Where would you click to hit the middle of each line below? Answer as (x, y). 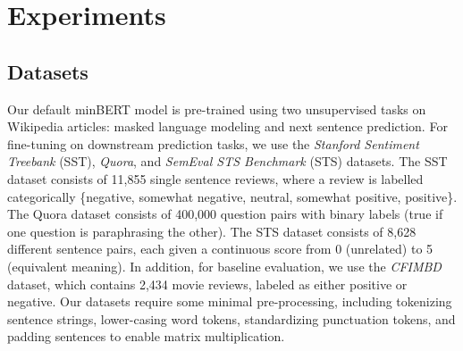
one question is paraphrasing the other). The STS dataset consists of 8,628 (212, 231)
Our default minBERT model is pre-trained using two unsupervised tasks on (217, 109)
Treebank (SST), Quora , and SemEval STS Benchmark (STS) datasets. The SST (227, 161)
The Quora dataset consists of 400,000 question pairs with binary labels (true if (225, 214)
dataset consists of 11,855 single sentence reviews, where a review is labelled (215, 178)
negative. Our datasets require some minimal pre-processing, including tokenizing (230, 301)
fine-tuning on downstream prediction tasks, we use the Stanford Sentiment (213, 143)
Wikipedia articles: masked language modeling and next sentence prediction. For (227, 126)
